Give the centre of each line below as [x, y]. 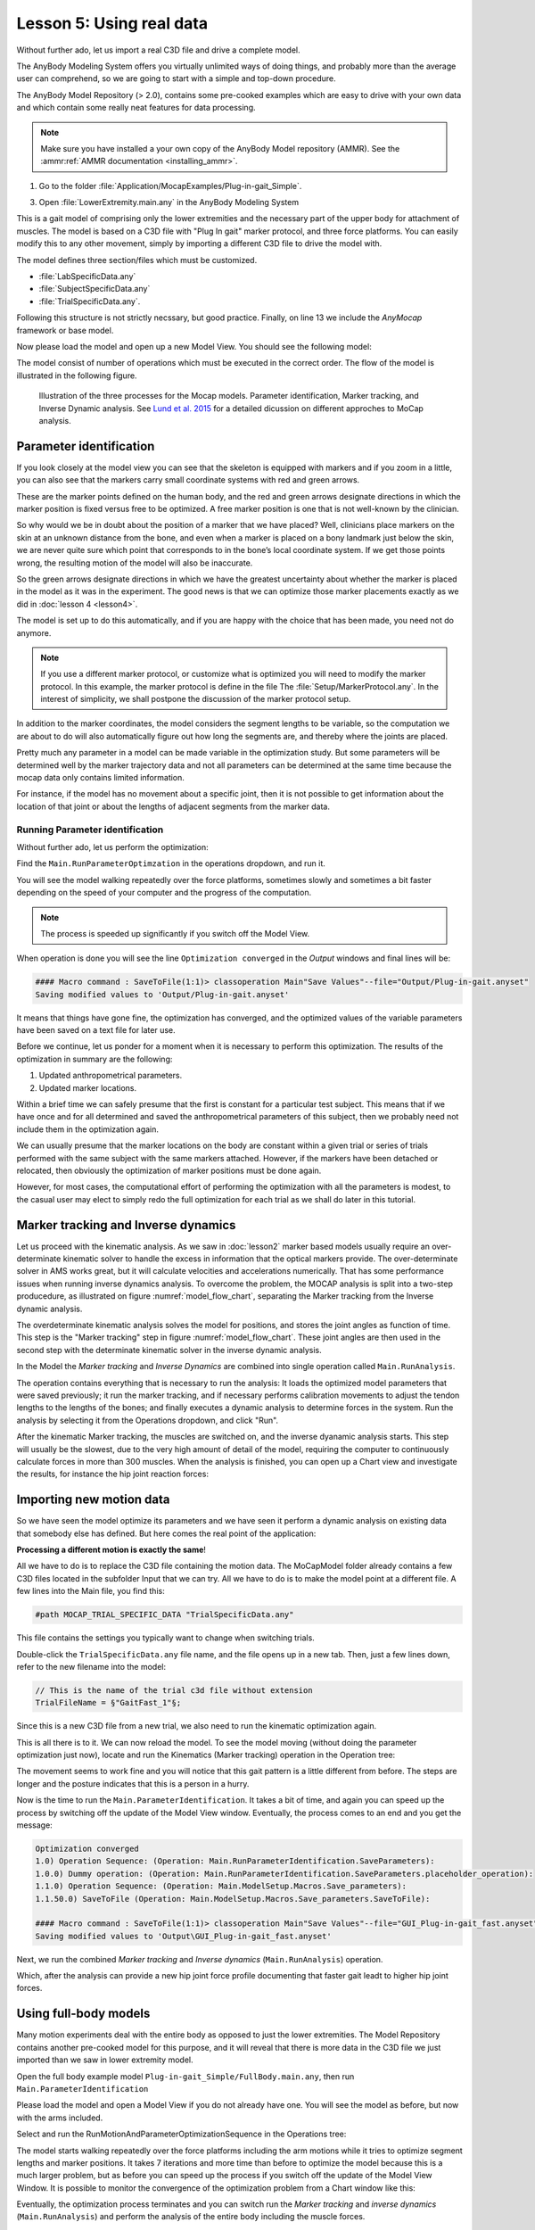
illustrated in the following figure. [77, 376]
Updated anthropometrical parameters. [111, 1076]
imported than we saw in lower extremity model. [105, 2060]
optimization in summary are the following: [95, 1059]
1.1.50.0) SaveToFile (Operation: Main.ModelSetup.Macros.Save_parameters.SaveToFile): [233, 1899]
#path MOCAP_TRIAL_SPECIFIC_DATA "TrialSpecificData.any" [165, 1615]
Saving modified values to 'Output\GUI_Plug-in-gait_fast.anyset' [183, 1936]
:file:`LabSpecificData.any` [87, 277]
